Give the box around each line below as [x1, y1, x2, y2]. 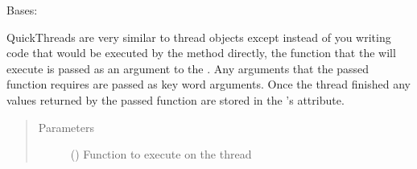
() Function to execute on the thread [70, 146, 252, 163]
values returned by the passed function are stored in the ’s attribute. [6, 91, 345, 108]
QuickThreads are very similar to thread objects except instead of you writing [6, 28, 391, 45]
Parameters [38, 118, 94, 135]
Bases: [6, 2, 38, 18]
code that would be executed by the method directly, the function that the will [6, 44, 396, 61]
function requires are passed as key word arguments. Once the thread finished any [6, 76, 411, 93]
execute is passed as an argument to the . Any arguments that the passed [6, 60, 370, 76]
